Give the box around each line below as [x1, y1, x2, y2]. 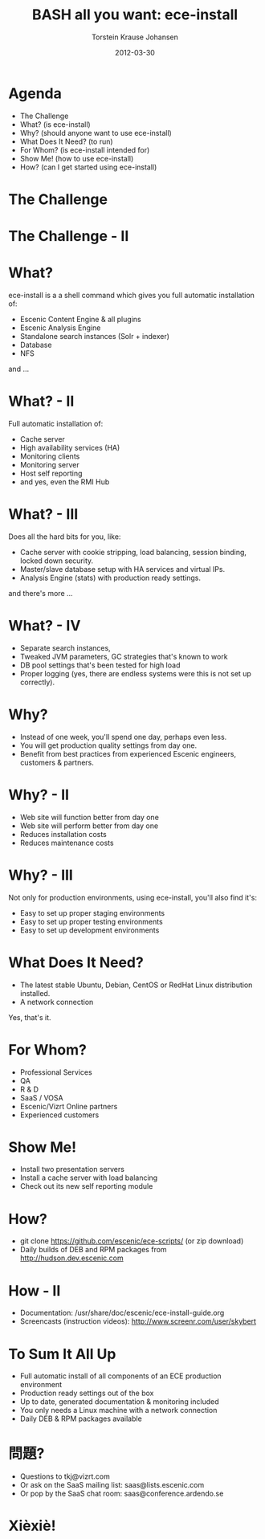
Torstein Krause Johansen [91, 32, 179, 42]
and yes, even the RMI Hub [19, 476, 110, 487]
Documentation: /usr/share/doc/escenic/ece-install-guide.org [19, 1308, 225, 1318]
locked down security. [19, 556, 94, 565]
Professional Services [19, 1067, 92, 1077]
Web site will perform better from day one [19, 821, 159, 831]
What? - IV [8, 617, 81, 635]
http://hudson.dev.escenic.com [19, 1253, 124, 1263]
